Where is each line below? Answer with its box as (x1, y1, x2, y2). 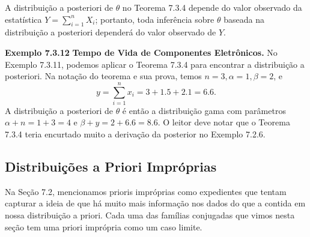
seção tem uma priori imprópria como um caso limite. (5, 220, 202, 233)
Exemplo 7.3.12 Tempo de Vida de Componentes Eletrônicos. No (5, 46, 278, 58)
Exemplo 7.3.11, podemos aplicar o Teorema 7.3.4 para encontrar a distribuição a (5, 58, 305, 70)
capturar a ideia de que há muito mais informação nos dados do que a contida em (5, 197, 306, 209)
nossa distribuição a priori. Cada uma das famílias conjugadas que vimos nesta (5, 209, 295, 221)
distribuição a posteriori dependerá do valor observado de (5, 26, 216, 38)
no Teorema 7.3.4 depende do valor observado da (122, 1, 302, 13)
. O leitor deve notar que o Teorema (157, 116, 290, 128)
